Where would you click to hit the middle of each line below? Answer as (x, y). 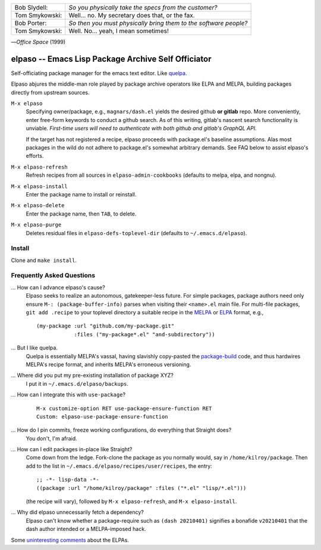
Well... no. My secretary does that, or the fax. (132, 15)
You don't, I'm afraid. (51, 438)
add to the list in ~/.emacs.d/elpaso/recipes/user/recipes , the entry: (119, 466)
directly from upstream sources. (50, 92)
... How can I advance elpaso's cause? (58, 287)
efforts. (35, 156)
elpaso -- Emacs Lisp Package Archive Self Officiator (111, 59)
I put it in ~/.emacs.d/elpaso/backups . (77, 383)
